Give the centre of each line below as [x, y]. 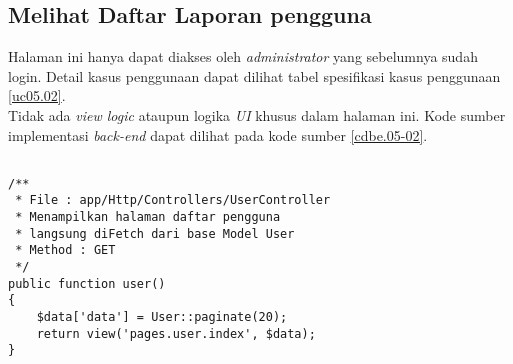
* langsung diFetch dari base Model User [155, 233]
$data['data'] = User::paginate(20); [162, 317]
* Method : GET [65, 250]
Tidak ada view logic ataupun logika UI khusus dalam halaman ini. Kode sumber [257, 114]
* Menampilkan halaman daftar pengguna [148, 217]
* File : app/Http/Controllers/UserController [173, 200]
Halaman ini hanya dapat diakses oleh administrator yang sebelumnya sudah [243, 56]
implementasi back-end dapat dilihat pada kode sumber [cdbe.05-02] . [218, 134]
